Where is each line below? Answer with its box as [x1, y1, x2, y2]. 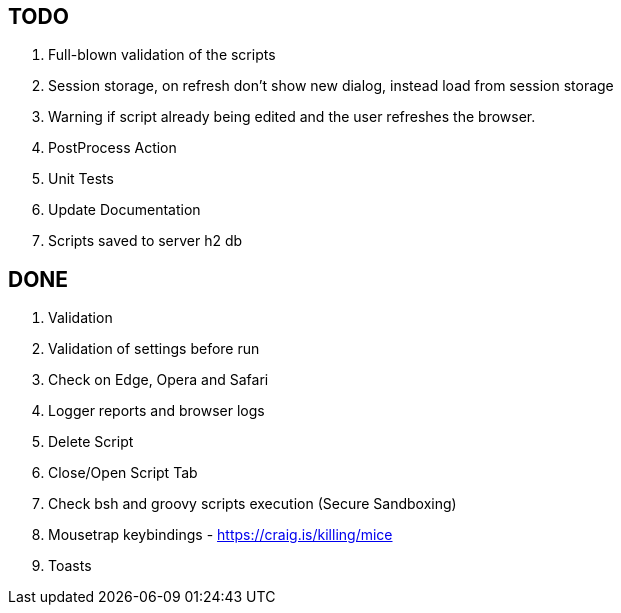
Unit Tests [48, 170, 114, 188]
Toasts [48, 557, 92, 575]
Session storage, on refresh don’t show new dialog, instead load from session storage [48, 77, 614, 95]
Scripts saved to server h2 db [48, 232, 243, 250]
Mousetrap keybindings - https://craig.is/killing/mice [48, 526, 393, 544]
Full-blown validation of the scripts [48, 46, 276, 64]
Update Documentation [48, 201, 201, 219]
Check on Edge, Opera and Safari [48, 371, 269, 389]
